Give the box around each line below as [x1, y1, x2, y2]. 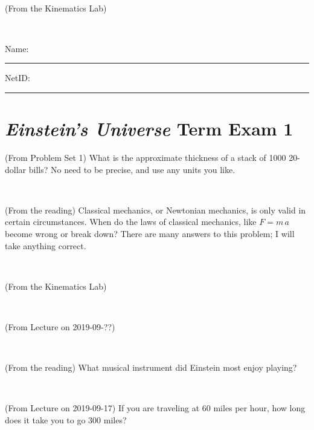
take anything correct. [5, 239, 86, 252]
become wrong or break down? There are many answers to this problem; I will [5, 227, 295, 240]
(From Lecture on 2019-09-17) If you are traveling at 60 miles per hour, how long [5, 402, 306, 414]
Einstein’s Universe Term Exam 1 [5, 116, 293, 142]
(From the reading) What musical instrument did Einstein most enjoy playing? [5, 361, 297, 374]
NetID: [5, 71, 30, 84]
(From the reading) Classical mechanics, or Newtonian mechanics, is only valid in [5, 203, 306, 216]
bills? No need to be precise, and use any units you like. [28, 163, 235, 175]
